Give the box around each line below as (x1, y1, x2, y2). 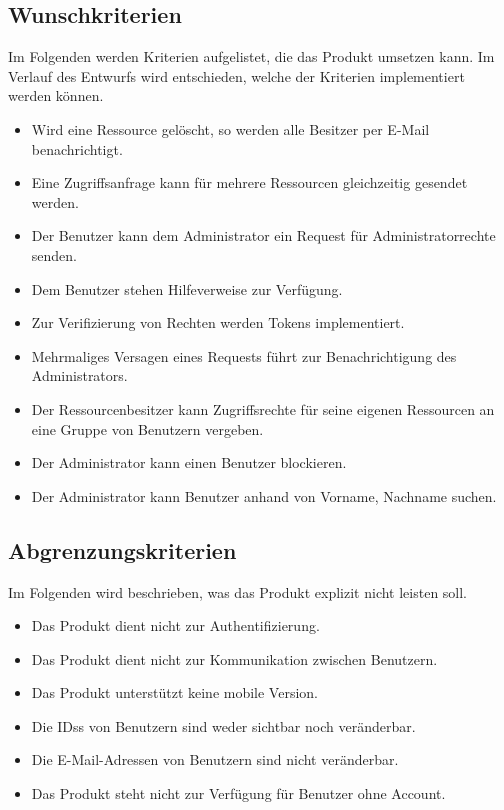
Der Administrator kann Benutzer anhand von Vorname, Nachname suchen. (31, 485, 497, 506)
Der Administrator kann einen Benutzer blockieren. (31, 452, 347, 473)
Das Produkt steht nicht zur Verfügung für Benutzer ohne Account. (31, 783, 446, 804)
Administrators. (31, 365, 128, 386)
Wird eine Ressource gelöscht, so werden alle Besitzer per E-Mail (31, 118, 430, 139)
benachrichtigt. (31, 138, 123, 159)
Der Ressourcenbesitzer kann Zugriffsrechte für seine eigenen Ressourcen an (31, 398, 495, 419)
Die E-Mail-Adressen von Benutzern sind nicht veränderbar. (31, 749, 399, 770)
